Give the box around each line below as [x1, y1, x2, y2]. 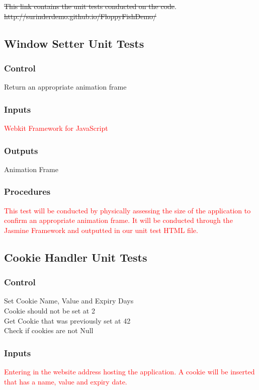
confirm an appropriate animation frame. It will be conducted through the [4, 215, 233, 225]
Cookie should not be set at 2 [4, 305, 95, 316]
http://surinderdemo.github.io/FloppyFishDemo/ [4, 11, 157, 21]
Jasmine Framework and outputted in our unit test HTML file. [4, 224, 198, 235]
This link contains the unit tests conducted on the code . [4, 1, 177, 11]
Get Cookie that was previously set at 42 [4, 315, 131, 326]
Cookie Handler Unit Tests [4, 249, 147, 265]
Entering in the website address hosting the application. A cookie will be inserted [4, 366, 255, 376]
